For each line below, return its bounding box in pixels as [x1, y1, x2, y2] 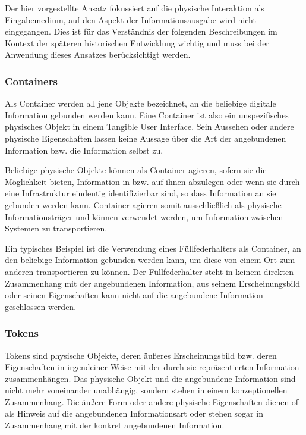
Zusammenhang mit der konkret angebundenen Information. [5, 419, 225, 431]
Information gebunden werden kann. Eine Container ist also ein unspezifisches [5, 108, 289, 121]
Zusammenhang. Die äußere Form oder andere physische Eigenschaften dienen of [5, 395, 299, 408]
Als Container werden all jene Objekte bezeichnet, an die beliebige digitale [5, 97, 276, 109]
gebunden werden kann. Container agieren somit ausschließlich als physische [5, 198, 282, 211]
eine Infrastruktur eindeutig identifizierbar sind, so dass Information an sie [5, 187, 276, 199]
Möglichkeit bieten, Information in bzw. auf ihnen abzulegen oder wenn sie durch [5, 175, 300, 187]
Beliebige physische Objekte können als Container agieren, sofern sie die [5, 164, 267, 176]
